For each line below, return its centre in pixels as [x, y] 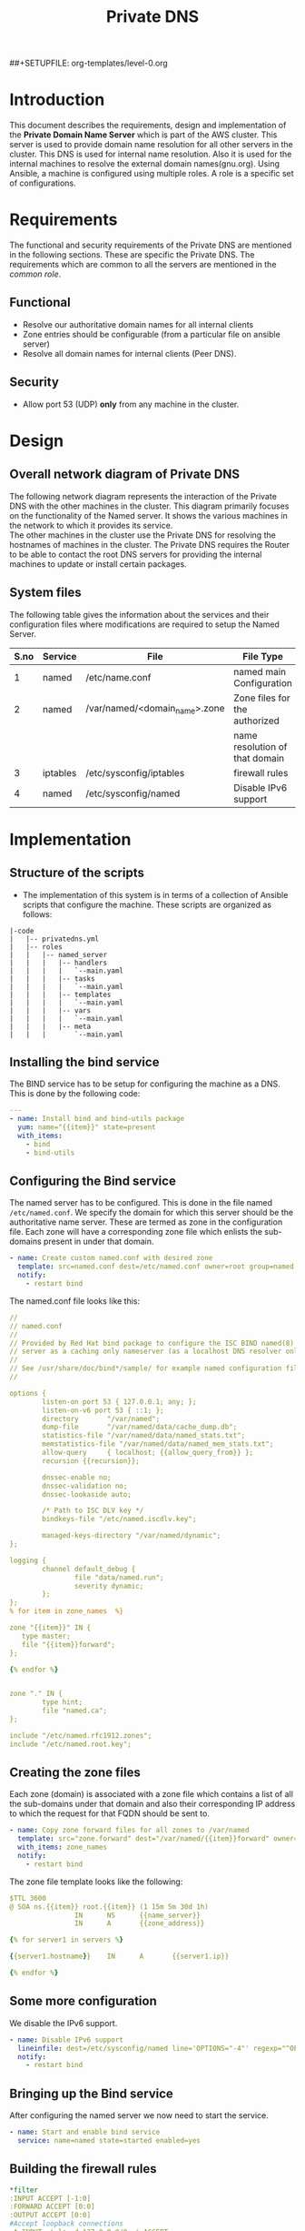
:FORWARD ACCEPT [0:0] [52, 2207]
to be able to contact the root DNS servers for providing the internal [136, 554]
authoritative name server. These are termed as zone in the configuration [146, 1222]
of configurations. [43, 183]
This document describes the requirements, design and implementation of [148, 126]
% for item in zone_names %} [67, 1611]
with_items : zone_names [62, 1847]
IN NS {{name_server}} [138, 1915]
